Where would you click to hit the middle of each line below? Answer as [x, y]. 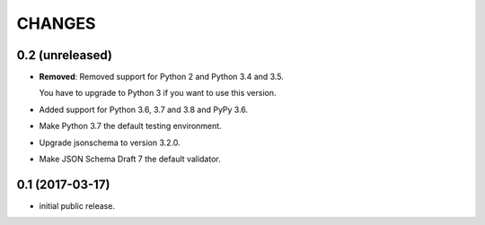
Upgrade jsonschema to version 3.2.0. [110, 143]
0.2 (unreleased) [64, 55]
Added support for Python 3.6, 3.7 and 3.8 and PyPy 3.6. [144, 109]
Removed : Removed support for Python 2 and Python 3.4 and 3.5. [162, 77]
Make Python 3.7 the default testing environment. [130, 126]
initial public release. [77, 205]
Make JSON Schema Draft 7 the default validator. [130, 159]
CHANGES [56, 23]
